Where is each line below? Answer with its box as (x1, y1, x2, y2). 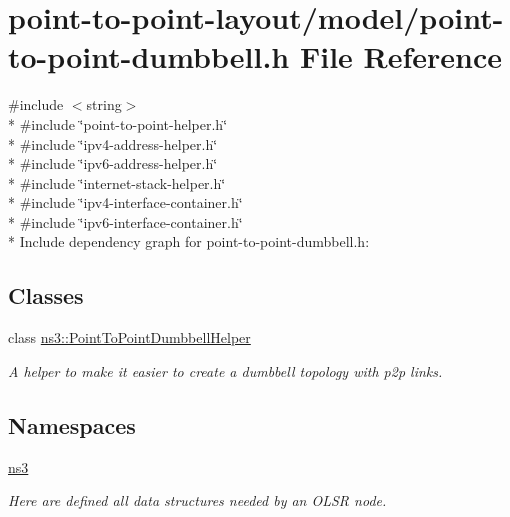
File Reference (299, 36, 503, 77)
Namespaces (8, 409, 136, 440)
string (86, 94, 122, 115)
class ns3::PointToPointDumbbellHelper (8, 327, 251, 348)
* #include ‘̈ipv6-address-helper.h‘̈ (8, 153, 218, 174)
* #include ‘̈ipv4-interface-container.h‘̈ (8, 192, 243, 213)
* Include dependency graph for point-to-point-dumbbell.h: (8, 231, 370, 252)
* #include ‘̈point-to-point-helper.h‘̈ (8, 113, 228, 134)
